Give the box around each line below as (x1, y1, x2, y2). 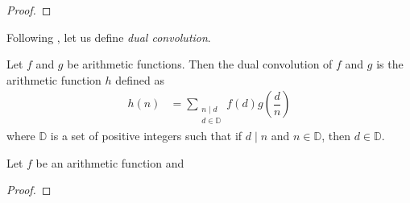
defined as (115, 71, 165, 88)
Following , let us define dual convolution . (6, 28, 211, 45)
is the (376, 56, 404, 72)
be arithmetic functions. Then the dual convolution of (67, 56, 333, 72)
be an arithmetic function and (35, 154, 184, 171)
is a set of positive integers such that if (50, 127, 242, 144)
